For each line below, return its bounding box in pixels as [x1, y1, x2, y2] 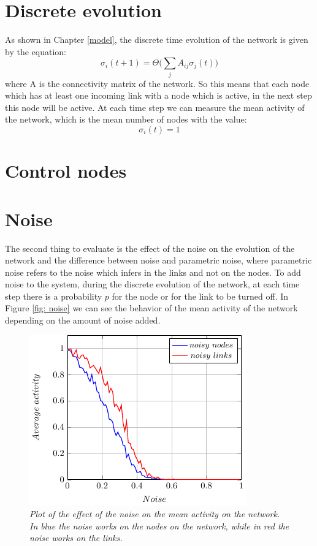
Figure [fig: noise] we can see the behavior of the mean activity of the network [5, 301, 298, 314]
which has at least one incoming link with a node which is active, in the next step [5, 89, 312, 102]
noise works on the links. [29, 531, 123, 544]
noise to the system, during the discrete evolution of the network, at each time [5, 278, 300, 290]
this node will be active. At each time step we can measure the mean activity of [5, 100, 305, 113]
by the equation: [5, 45, 66, 58]
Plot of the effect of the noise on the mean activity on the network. [29, 507, 280, 520]
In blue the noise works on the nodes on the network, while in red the [29, 519, 289, 532]
